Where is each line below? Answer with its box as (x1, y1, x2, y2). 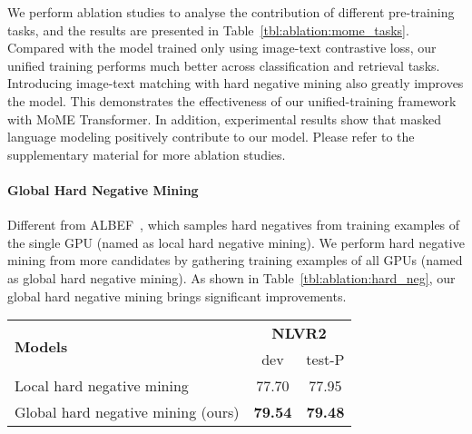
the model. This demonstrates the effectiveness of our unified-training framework (7, 91, 457, 110)
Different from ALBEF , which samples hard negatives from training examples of (7, 215, 460, 234)
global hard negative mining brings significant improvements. (7, 286, 347, 305)
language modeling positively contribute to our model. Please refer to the (7, 127, 415, 146)
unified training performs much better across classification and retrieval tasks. (7, 55, 440, 74)
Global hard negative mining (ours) (15, 401, 240, 423)
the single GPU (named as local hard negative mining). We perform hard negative (7, 232, 465, 252)
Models (15, 335, 68, 357)
